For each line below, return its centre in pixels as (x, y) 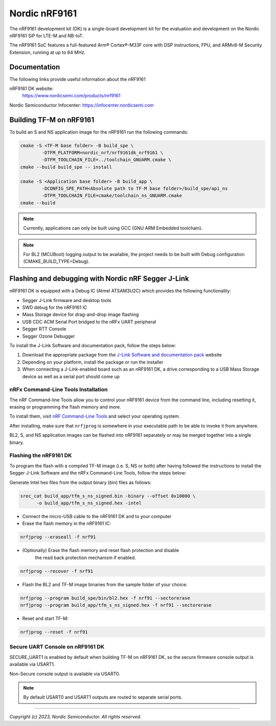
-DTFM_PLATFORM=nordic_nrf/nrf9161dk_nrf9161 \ (102, 153)
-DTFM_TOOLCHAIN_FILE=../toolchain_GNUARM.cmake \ (106, 160)
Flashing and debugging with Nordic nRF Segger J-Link (99, 279)
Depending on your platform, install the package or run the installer (93, 362)
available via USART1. (32, 664)
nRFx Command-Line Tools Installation (59, 390)
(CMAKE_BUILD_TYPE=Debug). (56, 262)
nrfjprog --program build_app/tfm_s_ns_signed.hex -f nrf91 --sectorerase (116, 605)
